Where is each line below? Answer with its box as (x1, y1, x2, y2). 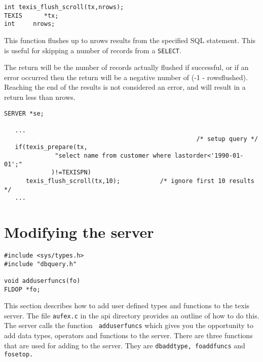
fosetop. (4, 351, 33, 358)
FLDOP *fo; (4, 285, 41, 293)
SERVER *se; (4, 110, 44, 117)
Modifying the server (4, 222, 154, 242)
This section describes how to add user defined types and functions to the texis (4, 300, 250, 311)
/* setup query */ (196, 135, 258, 142)
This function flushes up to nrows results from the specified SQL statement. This (4, 34, 256, 45)
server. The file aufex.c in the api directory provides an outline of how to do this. (4, 310, 259, 320)
